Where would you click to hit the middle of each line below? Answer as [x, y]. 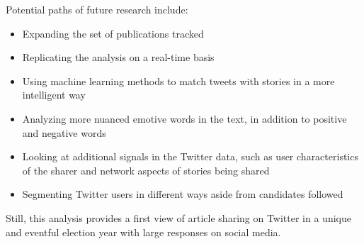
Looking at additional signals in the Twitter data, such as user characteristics [190, 156]
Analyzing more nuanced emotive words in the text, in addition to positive [184, 118]
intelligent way [54, 95]
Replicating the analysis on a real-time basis [118, 57]
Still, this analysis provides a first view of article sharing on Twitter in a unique [178, 217]
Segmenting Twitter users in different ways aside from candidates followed [183, 194]
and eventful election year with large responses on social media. [143, 232]
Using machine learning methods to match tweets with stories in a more [178, 81]
